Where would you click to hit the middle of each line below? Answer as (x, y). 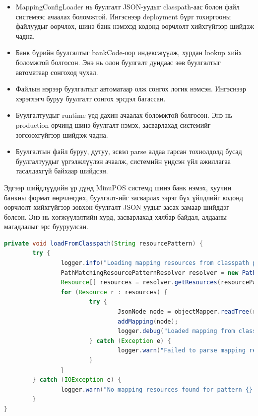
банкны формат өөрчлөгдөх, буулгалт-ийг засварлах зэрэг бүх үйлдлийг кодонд (124, 197)
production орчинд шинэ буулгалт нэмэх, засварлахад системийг (113, 125)
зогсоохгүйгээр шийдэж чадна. (62, 134)
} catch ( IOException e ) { (77, 380)
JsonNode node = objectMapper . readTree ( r (187, 312)
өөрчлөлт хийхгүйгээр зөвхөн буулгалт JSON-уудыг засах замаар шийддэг (117, 207)
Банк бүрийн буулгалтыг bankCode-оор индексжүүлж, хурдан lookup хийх (129, 52)
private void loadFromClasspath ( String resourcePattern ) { (103, 243)
